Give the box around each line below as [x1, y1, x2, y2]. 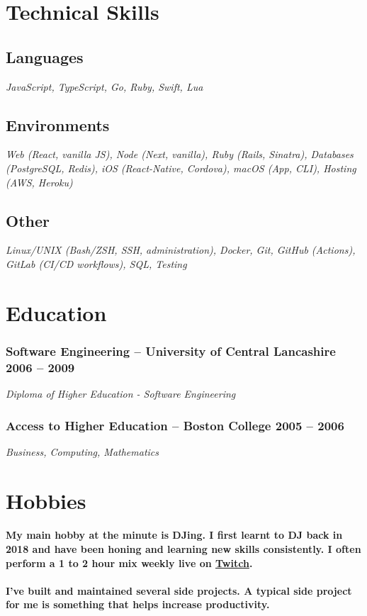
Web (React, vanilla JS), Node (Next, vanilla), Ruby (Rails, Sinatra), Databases [6, 147, 354, 162]
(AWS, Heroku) [6, 174, 73, 189]
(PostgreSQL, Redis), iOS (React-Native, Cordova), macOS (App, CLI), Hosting [6, 160, 356, 175]
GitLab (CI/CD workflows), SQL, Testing [6, 256, 187, 271]
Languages [6, 45, 84, 67]
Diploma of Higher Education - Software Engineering [6, 386, 236, 401]
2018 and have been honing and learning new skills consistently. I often [6, 542, 361, 556]
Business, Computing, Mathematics [6, 444, 159, 459]
